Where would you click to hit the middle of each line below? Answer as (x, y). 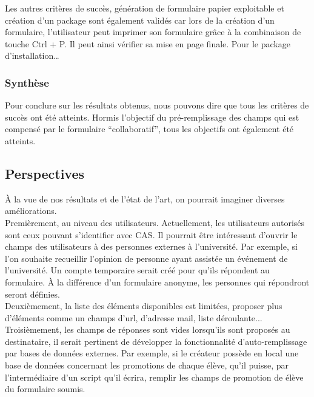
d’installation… (32, 55)
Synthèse (27, 82)
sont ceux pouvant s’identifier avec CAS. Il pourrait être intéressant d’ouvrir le (151, 234)
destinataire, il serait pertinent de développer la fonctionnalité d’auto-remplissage (156, 341)
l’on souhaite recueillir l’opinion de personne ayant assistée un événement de (146, 258)
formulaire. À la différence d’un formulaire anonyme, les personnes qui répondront (157, 282)
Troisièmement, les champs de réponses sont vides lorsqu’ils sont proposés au (148, 329)
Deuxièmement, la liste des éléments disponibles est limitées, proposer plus (144, 306)
